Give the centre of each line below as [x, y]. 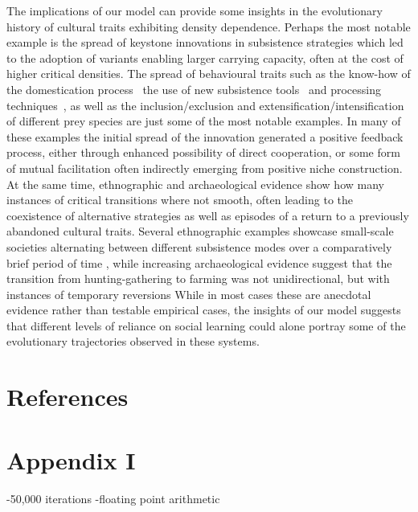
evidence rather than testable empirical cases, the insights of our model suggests [204, 310]
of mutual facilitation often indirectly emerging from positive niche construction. [205, 168]
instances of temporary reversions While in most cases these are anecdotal [189, 294]
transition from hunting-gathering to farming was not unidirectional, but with [198, 279]
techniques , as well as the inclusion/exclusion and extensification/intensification [205, 105]
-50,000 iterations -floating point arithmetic [113, 498]
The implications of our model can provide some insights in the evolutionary [195, 10]
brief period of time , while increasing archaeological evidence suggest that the [199, 262]
